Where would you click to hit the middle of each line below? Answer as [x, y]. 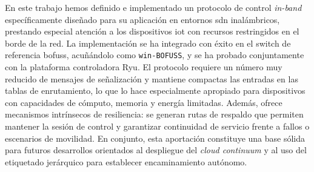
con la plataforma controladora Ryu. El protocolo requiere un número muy [144, 67]
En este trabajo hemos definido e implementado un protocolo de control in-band [153, 7]
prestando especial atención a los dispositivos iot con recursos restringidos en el [152, 31]
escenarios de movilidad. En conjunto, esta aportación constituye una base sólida [155, 138]
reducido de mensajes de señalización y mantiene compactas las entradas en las [152, 78]
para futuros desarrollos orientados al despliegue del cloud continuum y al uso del [156, 150]
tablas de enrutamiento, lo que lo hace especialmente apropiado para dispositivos [155, 91]
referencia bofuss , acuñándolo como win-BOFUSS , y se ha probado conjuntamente [155, 55]
